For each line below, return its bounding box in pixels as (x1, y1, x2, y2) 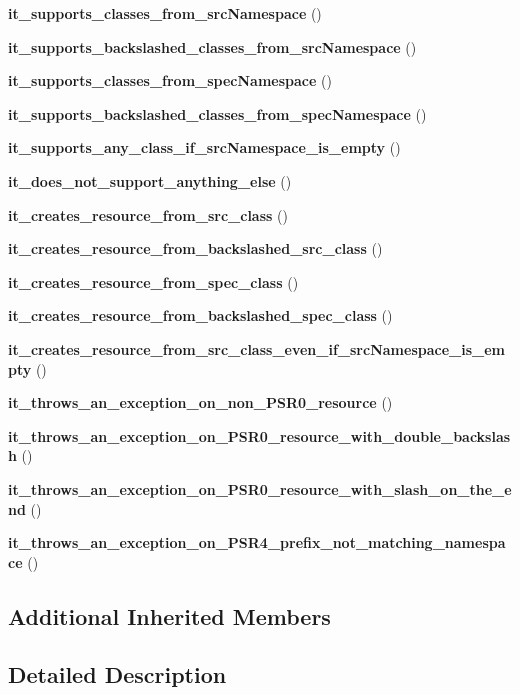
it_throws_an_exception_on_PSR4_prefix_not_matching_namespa (8, 532, 506, 553)
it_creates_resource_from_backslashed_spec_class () (8, 305, 393, 326)
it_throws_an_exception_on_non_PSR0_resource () (8, 392, 393, 413)
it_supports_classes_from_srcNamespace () (8, 3, 322, 23)
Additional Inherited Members (8, 600, 331, 631)
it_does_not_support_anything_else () (8, 170, 292, 191)
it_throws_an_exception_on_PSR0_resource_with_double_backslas (8, 425, 511, 446)
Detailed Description (8, 659, 227, 690)
